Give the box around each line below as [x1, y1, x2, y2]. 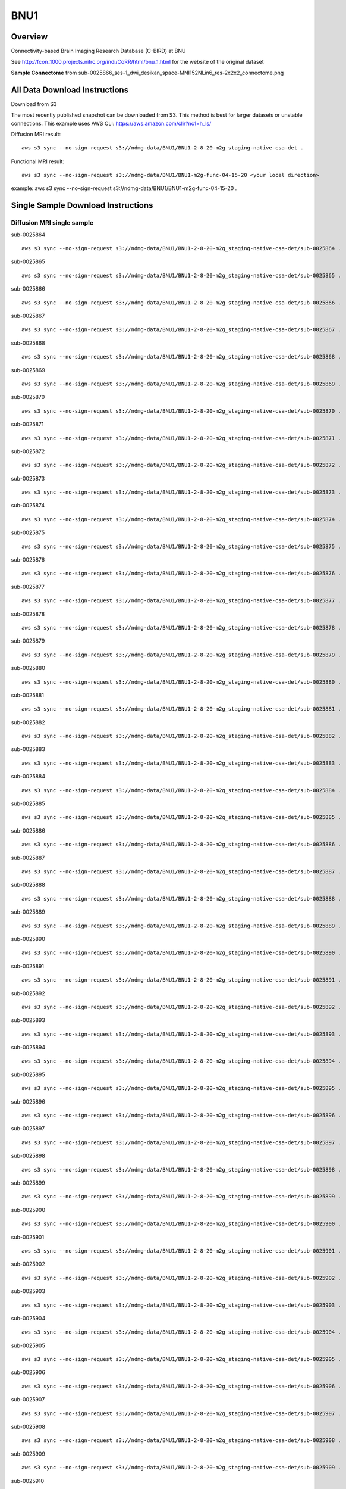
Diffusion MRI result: [11, 130, 61, 138]
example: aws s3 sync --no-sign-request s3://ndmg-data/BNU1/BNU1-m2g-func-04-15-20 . [11, 185, 237, 192]
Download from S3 [11, 100, 57, 107]
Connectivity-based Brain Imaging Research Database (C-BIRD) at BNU [11, 48, 186, 55]
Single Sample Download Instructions [11, 200, 153, 211]
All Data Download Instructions [11, 85, 129, 95]
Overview [11, 32, 48, 42]
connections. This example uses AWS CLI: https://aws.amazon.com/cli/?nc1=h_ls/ [11, 120, 212, 127]
